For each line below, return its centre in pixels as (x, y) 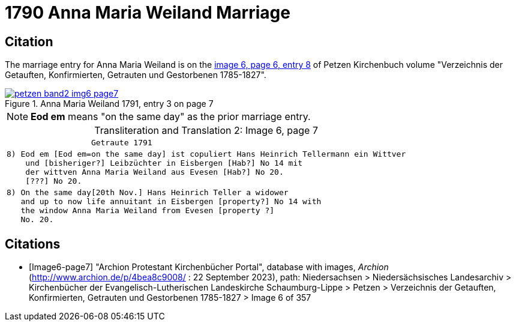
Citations (33, 244)
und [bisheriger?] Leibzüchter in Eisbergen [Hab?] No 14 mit (164, 163)
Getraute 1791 (121, 143)
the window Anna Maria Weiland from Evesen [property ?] (148, 211)
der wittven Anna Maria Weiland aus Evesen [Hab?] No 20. (154, 172)
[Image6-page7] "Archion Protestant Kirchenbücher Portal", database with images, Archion (209, 267)
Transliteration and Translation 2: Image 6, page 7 (206, 131)
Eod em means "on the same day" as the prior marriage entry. (171, 117)
